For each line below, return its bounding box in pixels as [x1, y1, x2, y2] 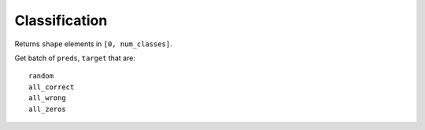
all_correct [28, 82, 75, 92]
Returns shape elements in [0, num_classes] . [14, 39, 172, 49]
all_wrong [28, 94, 66, 103]
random [28, 71, 54, 81]
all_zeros [28, 104, 66, 114]
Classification [14, 12, 108, 29]
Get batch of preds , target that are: [14, 53, 135, 63]
